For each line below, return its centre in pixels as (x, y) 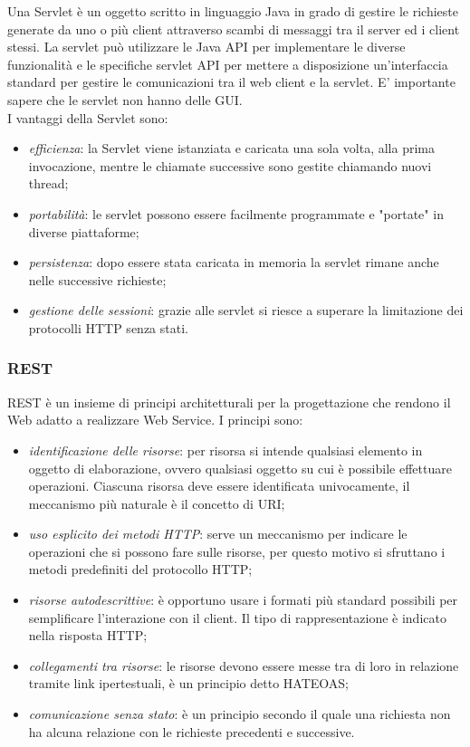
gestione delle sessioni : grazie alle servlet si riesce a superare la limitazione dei (246, 310)
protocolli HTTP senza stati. (108, 327)
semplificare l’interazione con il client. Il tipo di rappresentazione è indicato (237, 617)
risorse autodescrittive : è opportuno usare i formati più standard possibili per (243, 600)
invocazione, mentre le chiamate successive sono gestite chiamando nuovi (230, 165)
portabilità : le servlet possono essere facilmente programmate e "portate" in (236, 213)
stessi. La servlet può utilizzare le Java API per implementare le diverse (206, 47)
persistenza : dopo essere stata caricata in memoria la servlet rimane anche (234, 262)
